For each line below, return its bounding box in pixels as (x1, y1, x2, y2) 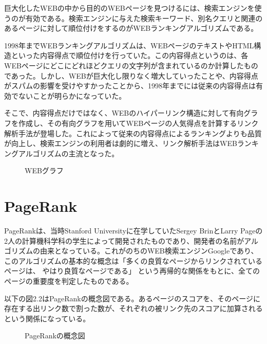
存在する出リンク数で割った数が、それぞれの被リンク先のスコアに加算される (4, 303, 263, 314)
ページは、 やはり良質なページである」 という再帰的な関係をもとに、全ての (4, 265, 260, 276)
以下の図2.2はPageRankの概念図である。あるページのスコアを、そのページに (4, 293, 261, 303)
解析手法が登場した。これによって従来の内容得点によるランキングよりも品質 (4, 128, 262, 138)
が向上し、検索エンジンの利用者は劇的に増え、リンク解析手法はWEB (4, 138, 237, 149)
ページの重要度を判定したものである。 (4, 276, 133, 286)
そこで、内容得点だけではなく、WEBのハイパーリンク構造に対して (4, 107, 230, 118)
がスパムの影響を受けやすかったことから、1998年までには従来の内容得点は (4, 80, 256, 91)
